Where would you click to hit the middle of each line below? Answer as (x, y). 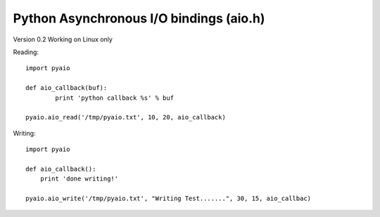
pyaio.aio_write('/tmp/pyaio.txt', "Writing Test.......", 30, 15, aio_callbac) (169, 199)
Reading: (26, 52)
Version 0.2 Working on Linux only (63, 39)
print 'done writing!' (79, 179)
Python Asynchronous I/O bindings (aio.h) (139, 18)
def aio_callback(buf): (66, 88)
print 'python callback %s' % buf (115, 98)
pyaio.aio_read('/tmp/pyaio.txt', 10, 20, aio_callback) (126, 117)
